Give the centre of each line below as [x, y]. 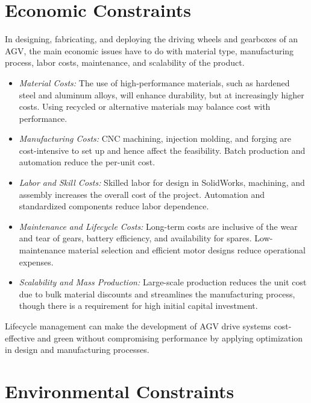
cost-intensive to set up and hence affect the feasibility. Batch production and [162, 150]
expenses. [36, 262]
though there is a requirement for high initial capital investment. [138, 306]
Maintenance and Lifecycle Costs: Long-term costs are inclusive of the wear [158, 226]
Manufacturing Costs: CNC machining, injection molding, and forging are [155, 138]
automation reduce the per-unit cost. [87, 162]
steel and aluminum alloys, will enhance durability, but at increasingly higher [162, 94]
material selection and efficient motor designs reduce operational [187, 250]
